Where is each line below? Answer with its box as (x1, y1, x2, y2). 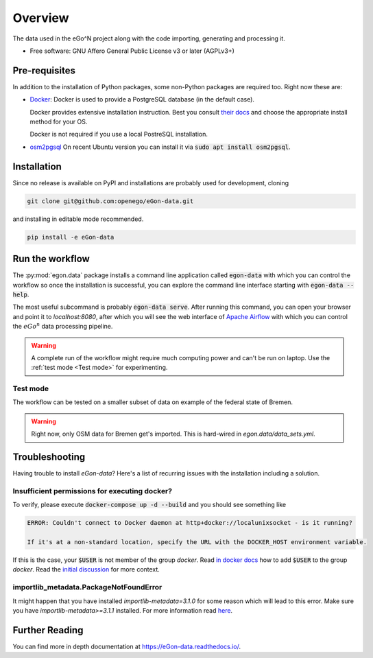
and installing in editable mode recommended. (12, 215, 144, 223)
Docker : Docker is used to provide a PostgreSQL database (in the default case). (29, 95, 255, 104)
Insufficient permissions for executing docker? (12, 486, 173, 495)
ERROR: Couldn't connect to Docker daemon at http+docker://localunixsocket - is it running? (27, 519, 353, 527)
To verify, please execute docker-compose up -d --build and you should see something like (12, 501, 287, 509)
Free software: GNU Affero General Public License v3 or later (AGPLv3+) (29, 47, 234, 55)
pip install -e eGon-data (27, 233, 115, 241)
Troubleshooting (12, 451, 86, 463)
